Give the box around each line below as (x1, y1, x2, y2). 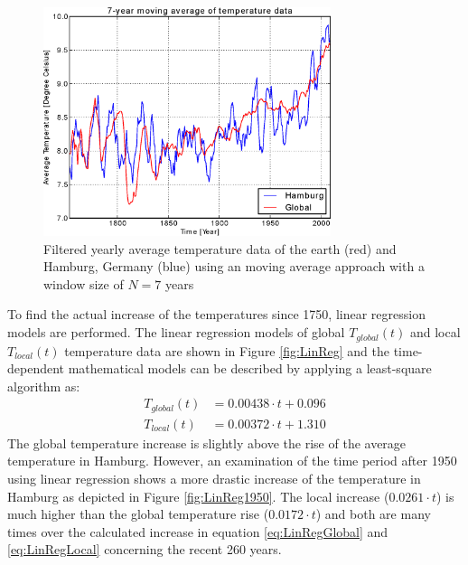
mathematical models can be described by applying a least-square (68, 359, 432, 378)
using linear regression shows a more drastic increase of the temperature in (7, 469, 421, 487)
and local (409, 323, 461, 342)
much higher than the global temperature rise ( (7, 504, 269, 523)
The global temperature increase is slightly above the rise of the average (7, 433, 407, 452)
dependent (7, 359, 65, 378)
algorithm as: (7, 376, 80, 395)
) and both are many (315, 504, 431, 523)
